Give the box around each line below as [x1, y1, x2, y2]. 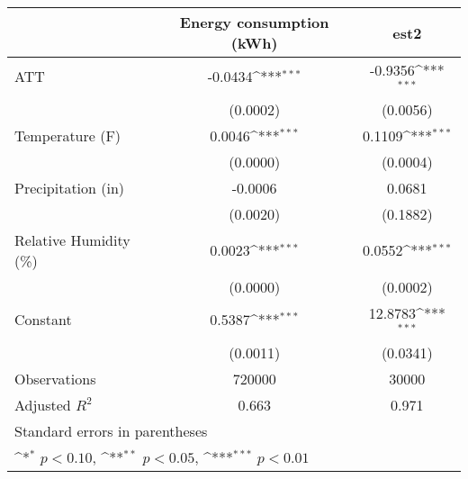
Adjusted [14, 393, 71, 415]
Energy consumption [179, 12, 329, 32]
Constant [14, 309, 72, 330]
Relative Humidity [14, 229, 130, 250]
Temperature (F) [14, 124, 121, 146]
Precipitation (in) [14, 176, 125, 198]
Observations [14, 367, 96, 389]
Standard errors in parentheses [14, 420, 208, 441]
